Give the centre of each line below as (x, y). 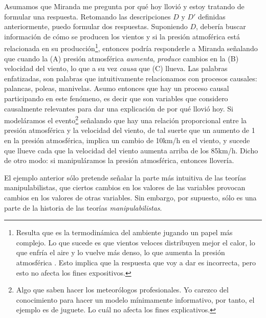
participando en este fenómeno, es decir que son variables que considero (116, 98)
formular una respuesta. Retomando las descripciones (87, 16)
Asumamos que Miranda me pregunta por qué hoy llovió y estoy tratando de (124, 6)
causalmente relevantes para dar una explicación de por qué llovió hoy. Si (119, 108)
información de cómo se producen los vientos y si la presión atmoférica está (122, 36)
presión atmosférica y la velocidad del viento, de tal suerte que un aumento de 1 (130, 130)
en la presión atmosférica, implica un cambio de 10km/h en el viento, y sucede (127, 140)
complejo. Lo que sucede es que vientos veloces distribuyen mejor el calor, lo (136, 242)
